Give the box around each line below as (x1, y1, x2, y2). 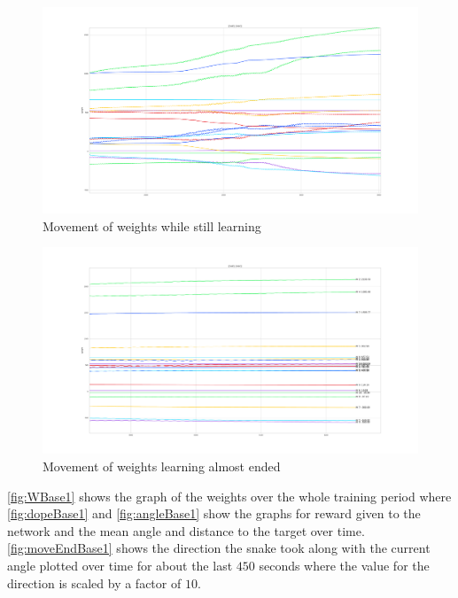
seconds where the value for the (259, 555, 430, 574)
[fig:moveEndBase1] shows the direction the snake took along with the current (7, 539, 431, 557)
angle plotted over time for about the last (7, 555, 233, 574)
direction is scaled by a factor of (7, 573, 182, 592)
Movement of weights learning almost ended (43, 457, 281, 475)
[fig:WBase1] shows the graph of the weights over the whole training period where (7, 486, 452, 505)
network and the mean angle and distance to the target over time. (7, 521, 365, 540)
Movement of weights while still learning (43, 216, 261, 235)
